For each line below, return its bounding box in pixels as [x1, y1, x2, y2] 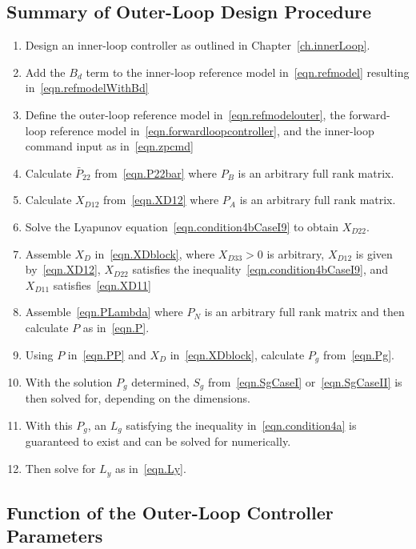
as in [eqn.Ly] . [114, 460, 186, 477]
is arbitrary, [266, 245, 325, 262]
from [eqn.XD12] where [102, 191, 219, 208]
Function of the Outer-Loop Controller [6, 499, 334, 524]
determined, [131, 373, 190, 390]
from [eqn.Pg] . [322, 346, 394, 363]
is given [355, 245, 393, 262]
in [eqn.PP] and [67, 346, 146, 363]
